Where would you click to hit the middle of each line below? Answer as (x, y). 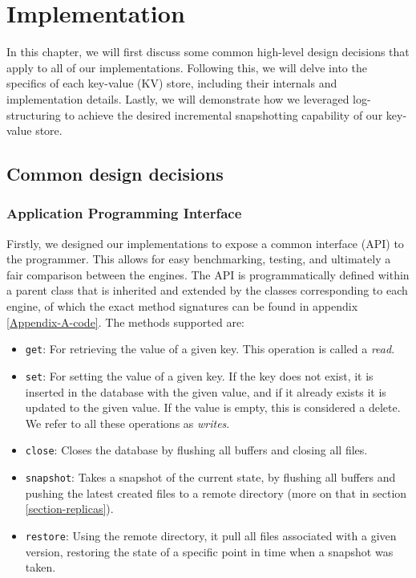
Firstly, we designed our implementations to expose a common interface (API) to (205, 243)
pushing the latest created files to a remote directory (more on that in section (216, 493)
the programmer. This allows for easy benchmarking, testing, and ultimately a (199, 259)
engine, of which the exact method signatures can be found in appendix (182, 306)
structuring (34, 114)
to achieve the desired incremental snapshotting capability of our (224, 114)
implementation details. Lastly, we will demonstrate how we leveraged (178, 98)
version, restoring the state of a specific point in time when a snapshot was (209, 551)
